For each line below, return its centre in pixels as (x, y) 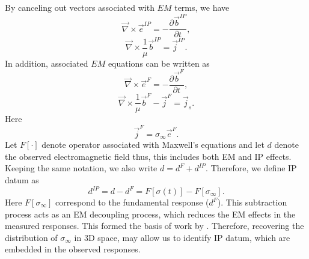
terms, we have (202, 7)
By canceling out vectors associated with (80, 7)
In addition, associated (47, 63)
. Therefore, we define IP (251, 168)
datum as (22, 179)
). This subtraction (252, 202)
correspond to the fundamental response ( (132, 202)
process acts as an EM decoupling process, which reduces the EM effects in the (150, 214)
